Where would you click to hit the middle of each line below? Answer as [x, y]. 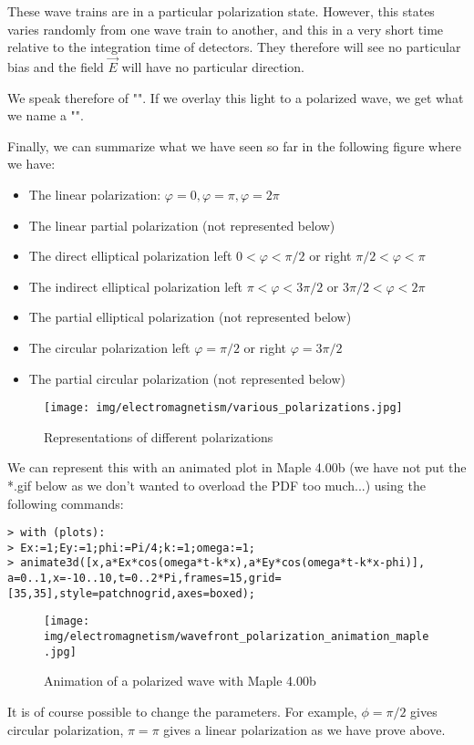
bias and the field [56, 67]
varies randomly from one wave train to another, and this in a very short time [226, 29]
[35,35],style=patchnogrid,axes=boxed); [132, 593]
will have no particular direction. [213, 67]
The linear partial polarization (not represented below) [182, 225]
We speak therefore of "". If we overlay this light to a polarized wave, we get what [236, 97]
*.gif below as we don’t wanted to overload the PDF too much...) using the [216, 485]
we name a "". [46, 115]
